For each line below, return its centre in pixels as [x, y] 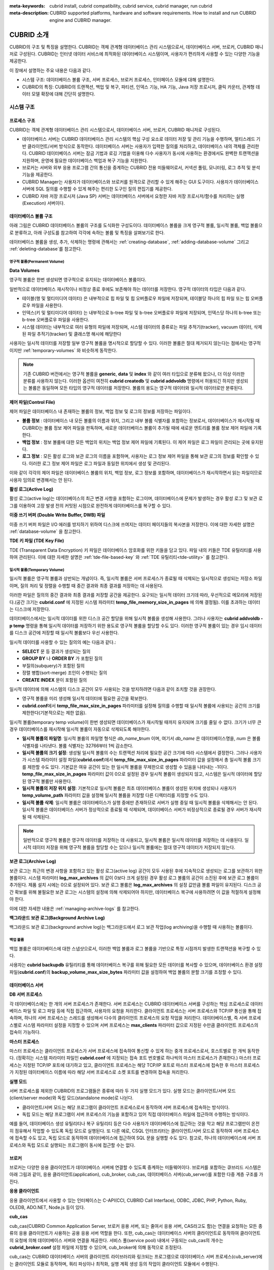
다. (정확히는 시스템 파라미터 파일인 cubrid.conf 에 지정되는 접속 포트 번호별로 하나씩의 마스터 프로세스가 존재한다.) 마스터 [130, 1058]
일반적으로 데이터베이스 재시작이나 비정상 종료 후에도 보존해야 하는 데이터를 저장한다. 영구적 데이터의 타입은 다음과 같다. [128, 289]
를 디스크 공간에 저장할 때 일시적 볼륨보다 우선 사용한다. [64, 633]
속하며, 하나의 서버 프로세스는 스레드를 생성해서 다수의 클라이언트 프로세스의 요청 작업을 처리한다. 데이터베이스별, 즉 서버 [128, 1018]
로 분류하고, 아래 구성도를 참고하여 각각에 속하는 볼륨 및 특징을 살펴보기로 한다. [87, 232]
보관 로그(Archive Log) [33, 862]
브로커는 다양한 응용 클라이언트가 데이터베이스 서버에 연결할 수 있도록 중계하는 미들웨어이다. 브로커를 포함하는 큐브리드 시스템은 [135, 1167]
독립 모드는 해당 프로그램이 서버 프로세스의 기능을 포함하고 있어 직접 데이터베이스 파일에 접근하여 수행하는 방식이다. [136, 1115]
